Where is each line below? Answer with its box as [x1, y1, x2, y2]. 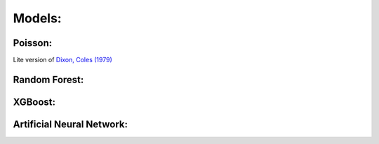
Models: [13, 10, 62, 26]
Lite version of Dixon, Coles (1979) [13, 56, 112, 64]
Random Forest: [13, 73, 84, 85]
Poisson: [13, 37, 53, 49]
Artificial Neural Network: [13, 118, 128, 130]
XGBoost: [13, 96, 56, 108]
